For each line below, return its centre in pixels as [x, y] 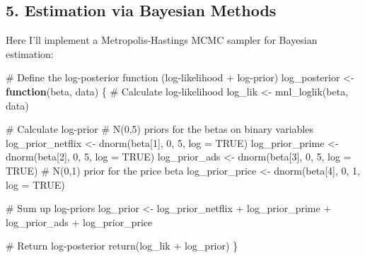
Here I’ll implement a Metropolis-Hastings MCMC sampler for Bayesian [162, 40]
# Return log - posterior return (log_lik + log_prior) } [122, 246]
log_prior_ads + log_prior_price [79, 222]
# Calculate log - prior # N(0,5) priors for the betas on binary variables [160, 129]
